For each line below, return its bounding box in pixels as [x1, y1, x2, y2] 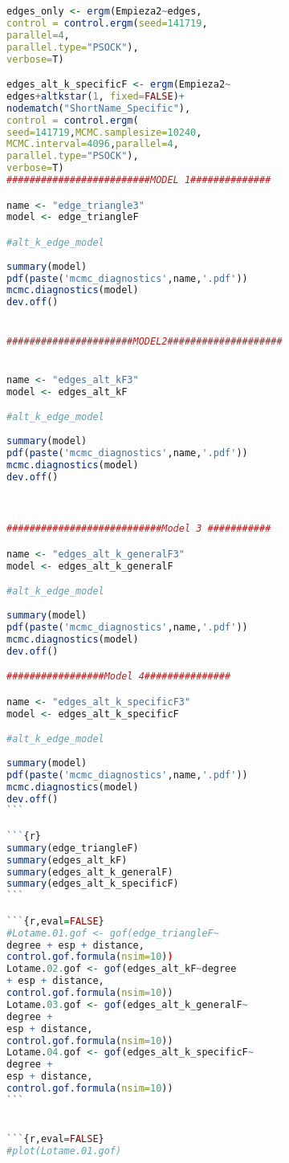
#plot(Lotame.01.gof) [6, 1145, 122, 1157]
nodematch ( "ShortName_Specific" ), [6, 102, 191, 114]
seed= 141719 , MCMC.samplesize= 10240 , [6, 126, 202, 138]
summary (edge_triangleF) [6, 842, 139, 854]
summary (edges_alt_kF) [6, 854, 128, 866]
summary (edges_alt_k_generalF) [6, 866, 173, 878]
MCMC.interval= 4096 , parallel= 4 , [6, 138, 179, 150]
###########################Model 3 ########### [6, 523, 271, 535]
